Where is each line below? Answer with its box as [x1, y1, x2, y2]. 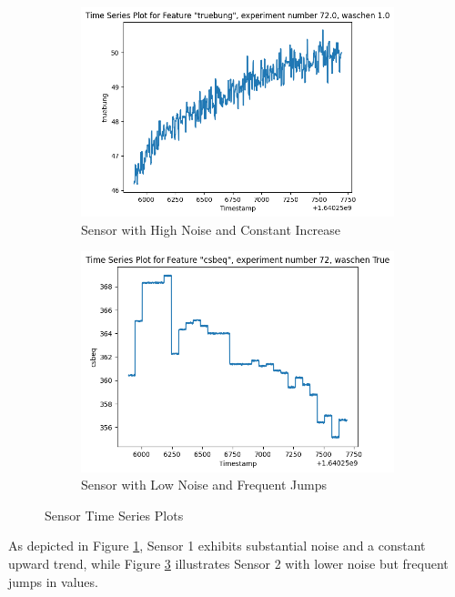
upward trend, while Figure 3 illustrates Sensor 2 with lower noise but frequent [8, 554, 449, 573]
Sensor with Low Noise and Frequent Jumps [81, 475, 328, 494]
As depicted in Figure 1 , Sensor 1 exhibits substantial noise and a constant [8, 536, 426, 555]
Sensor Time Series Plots [45, 505, 184, 524]
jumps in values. [8, 572, 98, 591]
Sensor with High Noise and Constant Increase [81, 219, 341, 238]
